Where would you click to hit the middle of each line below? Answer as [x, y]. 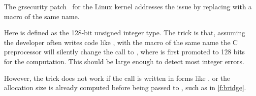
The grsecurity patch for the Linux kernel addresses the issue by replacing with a [128, 6]
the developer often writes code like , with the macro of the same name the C [121, 42]
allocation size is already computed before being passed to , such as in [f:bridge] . [125, 87]
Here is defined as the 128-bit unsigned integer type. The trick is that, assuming [125, 33]
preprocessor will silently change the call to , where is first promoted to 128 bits [125, 52]
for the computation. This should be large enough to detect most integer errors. [124, 61]
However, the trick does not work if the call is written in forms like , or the [117, 78]
